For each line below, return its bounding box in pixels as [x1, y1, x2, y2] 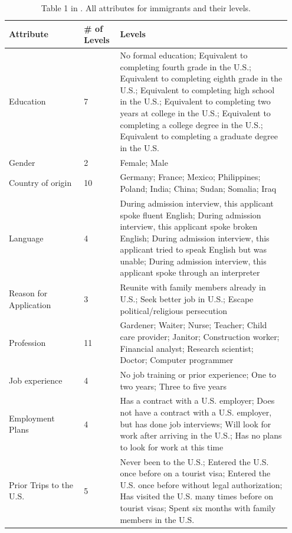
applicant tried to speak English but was [120, 243, 267, 256]
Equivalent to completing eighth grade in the [120, 72, 283, 84]
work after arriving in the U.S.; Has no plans [120, 429, 282, 442]
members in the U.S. [120, 513, 195, 525]
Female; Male [120, 156, 168, 168]
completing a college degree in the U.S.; [120, 118, 263, 130]
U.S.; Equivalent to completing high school [120, 83, 275, 96]
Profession [9, 336, 46, 348]
